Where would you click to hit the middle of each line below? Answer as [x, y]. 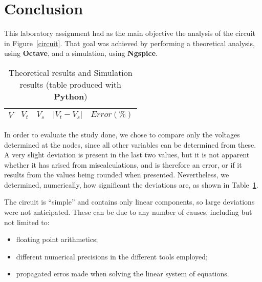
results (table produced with [70, 84]
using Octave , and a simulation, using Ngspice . [81, 53]
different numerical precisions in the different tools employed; [112, 256]
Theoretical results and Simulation [71, 72]
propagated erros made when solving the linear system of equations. [123, 274]
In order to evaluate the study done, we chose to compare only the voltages [122, 134]
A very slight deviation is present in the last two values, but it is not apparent [127, 155]
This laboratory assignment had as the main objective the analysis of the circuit [130, 33]
